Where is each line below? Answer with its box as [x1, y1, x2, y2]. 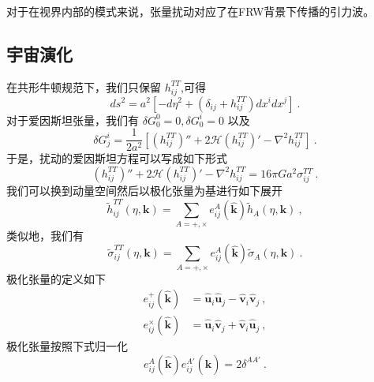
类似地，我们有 [6, 227, 84, 243]
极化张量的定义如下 [6, 270, 106, 286]
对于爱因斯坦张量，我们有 [6, 111, 139, 128]
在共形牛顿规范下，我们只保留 [6, 78, 161, 95]
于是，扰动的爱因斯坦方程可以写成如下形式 [6, 150, 227, 167]
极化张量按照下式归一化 [6, 338, 128, 354]
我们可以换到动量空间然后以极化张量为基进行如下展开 [6, 182, 282, 198]
